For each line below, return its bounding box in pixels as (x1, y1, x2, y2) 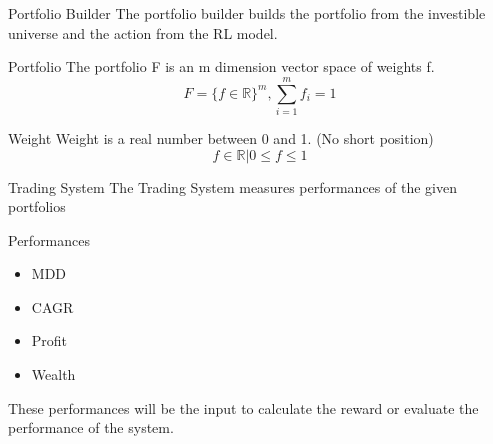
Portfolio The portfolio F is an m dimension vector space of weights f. (8, 56, 435, 77)
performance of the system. (8, 417, 174, 438)
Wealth (31, 364, 76, 385)
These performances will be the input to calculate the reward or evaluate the (8, 397, 479, 418)
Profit (31, 330, 68, 351)
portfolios (8, 196, 66, 217)
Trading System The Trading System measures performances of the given (8, 176, 457, 197)
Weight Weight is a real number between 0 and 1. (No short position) (8, 127, 434, 148)
